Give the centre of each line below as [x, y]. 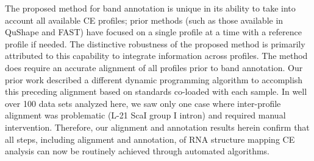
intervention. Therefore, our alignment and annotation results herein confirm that [157, 127]
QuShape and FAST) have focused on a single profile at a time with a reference [153, 32]
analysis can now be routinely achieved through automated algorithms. [137, 151]
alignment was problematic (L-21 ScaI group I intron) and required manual [145, 115]
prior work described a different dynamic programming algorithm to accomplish [154, 79]
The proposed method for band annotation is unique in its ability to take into [150, 8]
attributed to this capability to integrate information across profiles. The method [156, 56]
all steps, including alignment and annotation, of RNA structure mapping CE [150, 139]
